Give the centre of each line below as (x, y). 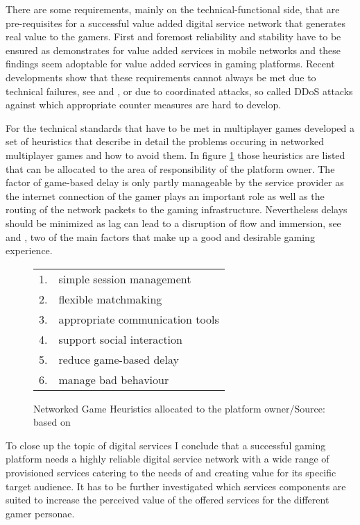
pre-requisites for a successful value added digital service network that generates (175, 23)
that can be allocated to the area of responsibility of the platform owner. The (170, 168)
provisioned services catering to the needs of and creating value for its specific (171, 473)
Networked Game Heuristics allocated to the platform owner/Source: (179, 408)
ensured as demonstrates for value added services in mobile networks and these (173, 50)
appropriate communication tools (139, 319)
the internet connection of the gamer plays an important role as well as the (165, 195)
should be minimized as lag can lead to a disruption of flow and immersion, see (173, 223)
